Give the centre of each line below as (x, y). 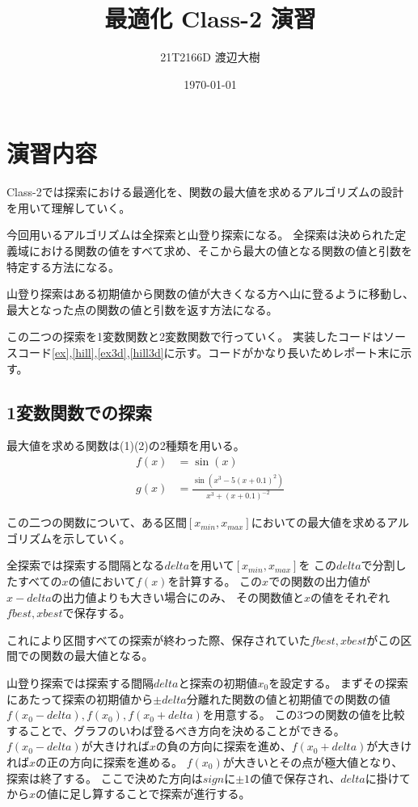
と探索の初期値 (218, 682)
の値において (102, 581)
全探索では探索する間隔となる (86, 565)
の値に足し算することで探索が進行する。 (143, 794)
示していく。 (97, 538)
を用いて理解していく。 (69, 207)
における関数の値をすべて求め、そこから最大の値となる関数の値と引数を (221, 251)
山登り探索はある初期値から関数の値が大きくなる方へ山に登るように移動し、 (210, 294)
